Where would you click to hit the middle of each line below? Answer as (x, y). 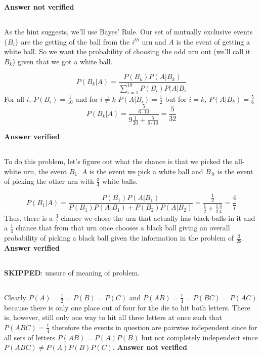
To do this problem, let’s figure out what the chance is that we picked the (118, 161)
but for (176, 98)
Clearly (15, 297)
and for (87, 98)
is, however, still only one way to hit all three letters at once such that (113, 317)
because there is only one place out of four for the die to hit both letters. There (127, 307)
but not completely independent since (200, 337)
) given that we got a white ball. (62, 61)
